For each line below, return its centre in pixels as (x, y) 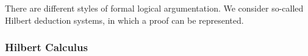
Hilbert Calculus (46, 47)
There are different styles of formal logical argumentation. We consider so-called (154, 8)
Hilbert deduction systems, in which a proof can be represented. (124, 20)
